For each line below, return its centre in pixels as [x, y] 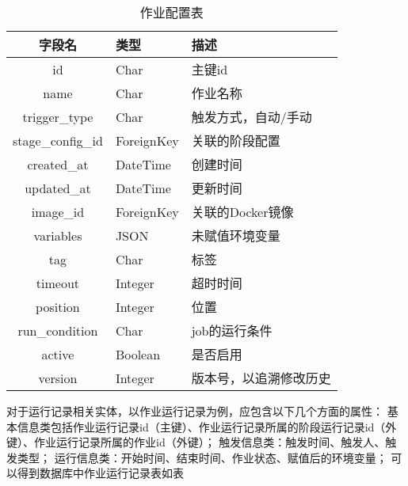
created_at [58, 164]
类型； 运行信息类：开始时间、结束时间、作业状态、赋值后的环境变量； [202, 457]
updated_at [58, 188]
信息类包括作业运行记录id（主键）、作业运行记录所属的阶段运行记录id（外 [207, 426]
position [58, 306]
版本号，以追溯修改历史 [261, 378]
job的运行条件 [232, 330]
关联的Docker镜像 [242, 212]
